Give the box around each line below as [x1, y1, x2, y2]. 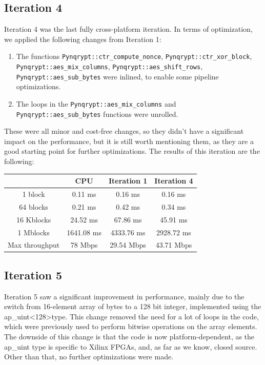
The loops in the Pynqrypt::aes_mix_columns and [16, 98, 176, 109]
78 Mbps [70, 239, 98, 250]
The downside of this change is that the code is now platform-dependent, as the [4, 331, 255, 342]
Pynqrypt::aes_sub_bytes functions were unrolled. [16, 108, 178, 119]
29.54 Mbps [110, 239, 146, 250]
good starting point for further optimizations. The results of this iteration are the [4, 146, 260, 156]
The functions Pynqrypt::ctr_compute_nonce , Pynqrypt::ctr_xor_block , [16, 51, 252, 62]
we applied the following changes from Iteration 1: [4, 33, 161, 44]
